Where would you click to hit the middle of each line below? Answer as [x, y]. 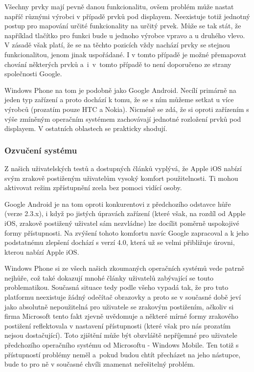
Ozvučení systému [41, 150]
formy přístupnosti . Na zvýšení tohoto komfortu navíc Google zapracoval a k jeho [127, 232]
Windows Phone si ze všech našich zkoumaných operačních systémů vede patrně [124, 268]
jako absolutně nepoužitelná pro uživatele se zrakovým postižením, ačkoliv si [119, 306]
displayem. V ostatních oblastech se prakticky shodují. [86, 128]
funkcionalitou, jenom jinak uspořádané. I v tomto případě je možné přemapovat [126, 54]
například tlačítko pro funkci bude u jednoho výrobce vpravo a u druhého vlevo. [125, 35]
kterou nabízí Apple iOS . [42, 252]
